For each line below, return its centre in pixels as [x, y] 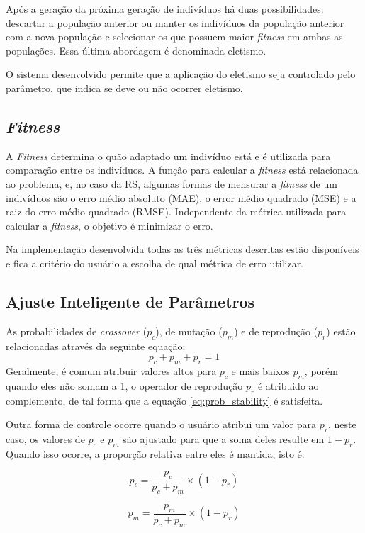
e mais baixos [260, 370]
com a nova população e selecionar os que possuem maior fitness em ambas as [174, 37]
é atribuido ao [288, 385]
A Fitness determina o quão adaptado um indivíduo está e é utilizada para [168, 156]
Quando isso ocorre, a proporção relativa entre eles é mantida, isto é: [155, 453]
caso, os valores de [45, 438]
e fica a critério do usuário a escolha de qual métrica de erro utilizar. [155, 263]
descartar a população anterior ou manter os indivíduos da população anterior [175, 22]
